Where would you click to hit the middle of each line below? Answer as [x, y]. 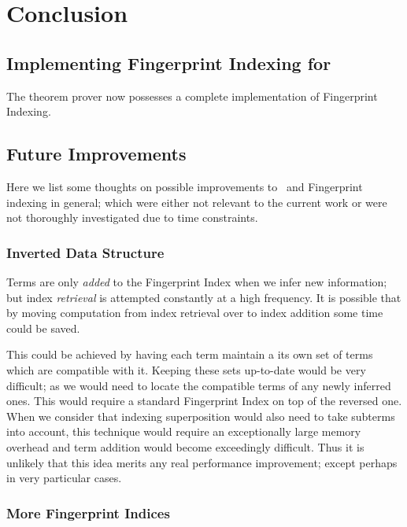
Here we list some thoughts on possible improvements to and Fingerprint [185, 186]
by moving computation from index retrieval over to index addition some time [195, 313]
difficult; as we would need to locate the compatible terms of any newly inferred [199, 385]
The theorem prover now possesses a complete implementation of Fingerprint [192, 96]
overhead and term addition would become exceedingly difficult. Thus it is [185, 446]
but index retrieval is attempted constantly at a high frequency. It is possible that [204, 297]
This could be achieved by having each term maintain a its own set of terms [190, 354]
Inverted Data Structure [85, 252]
